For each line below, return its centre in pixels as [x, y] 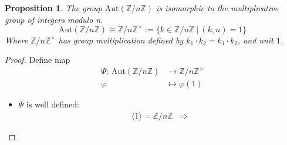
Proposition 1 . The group [53, 8]
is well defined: [53, 104]
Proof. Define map [38, 60]
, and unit [255, 40]
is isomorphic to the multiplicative [217, 8]
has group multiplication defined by [121, 40]
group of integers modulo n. [54, 19]
